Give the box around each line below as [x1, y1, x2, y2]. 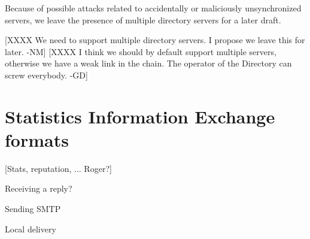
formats [5, 127, 69, 152]
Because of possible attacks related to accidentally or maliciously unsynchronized [5, 2, 302, 14]
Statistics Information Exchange [5, 104, 275, 128]
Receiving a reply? [5, 182, 72, 195]
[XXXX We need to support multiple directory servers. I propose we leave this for [5, 34, 305, 46]
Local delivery [5, 222, 56, 235]
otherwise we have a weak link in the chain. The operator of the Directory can [5, 57, 292, 69]
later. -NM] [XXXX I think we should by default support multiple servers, [5, 45, 276, 58]
